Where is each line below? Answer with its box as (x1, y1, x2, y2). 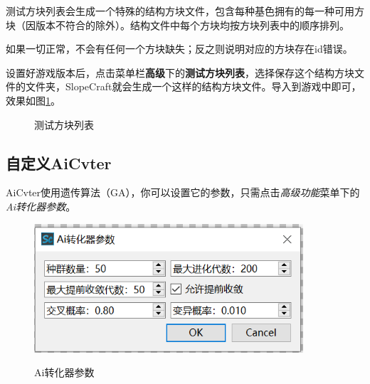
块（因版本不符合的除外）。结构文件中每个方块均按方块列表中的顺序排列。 (6, 17, 349, 32)
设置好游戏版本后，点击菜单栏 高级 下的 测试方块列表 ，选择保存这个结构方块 (6, 65, 354, 80)
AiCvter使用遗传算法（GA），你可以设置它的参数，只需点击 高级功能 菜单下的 (6, 185, 360, 200)
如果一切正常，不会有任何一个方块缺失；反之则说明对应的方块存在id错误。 (6, 41, 353, 56)
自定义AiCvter (6, 151, 112, 174)
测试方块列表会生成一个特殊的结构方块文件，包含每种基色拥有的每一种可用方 (6, 4, 364, 18)
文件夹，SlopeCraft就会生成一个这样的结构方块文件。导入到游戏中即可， (25, 79, 361, 94)
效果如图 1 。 (6, 92, 60, 107)
